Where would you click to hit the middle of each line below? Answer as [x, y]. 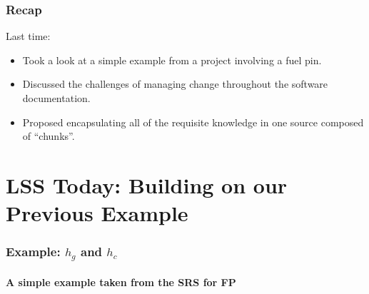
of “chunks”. [49, 136]
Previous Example [97, 213]
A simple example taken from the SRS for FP [121, 282]
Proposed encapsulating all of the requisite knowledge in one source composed [193, 122]
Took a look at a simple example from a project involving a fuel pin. [172, 60]
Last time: [28, 36]
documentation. [56, 98]
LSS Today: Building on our [147, 184]
